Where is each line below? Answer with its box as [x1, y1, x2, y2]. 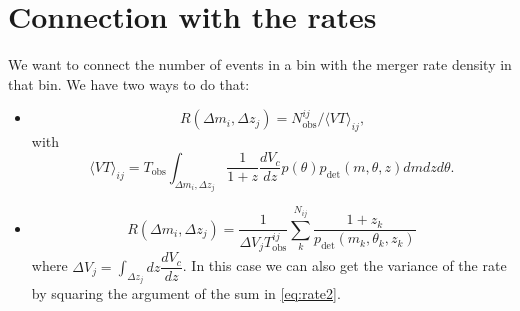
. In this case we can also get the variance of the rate [182, 255, 507, 276]
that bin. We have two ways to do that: [8, 73, 250, 94]
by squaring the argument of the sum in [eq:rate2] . [31, 283, 341, 304]
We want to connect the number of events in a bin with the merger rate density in [8, 54, 512, 75]
